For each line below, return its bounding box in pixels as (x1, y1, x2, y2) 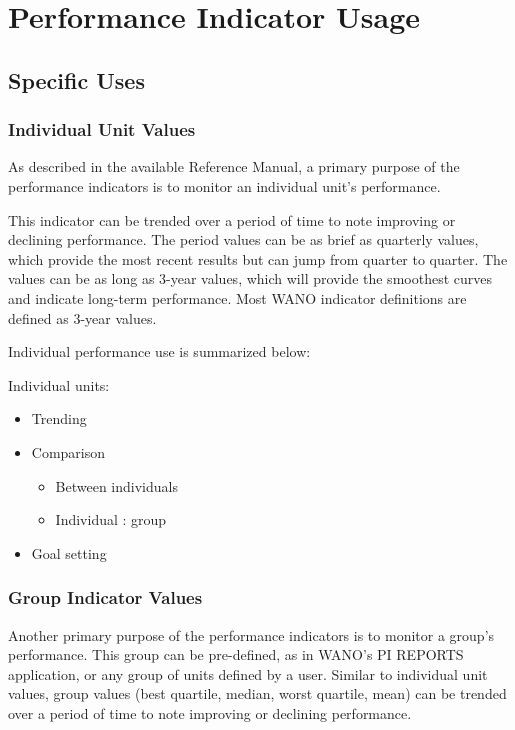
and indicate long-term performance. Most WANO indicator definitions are (8, 287, 467, 308)
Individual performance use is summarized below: (8, 341, 311, 362)
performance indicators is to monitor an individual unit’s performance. (8, 175, 441, 196)
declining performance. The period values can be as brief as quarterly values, (8, 229, 479, 250)
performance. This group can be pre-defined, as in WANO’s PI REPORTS (8, 644, 464, 665)
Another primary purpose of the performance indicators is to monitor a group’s (8, 624, 495, 645)
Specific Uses (8, 64, 145, 95)
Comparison (31, 441, 106, 462)
